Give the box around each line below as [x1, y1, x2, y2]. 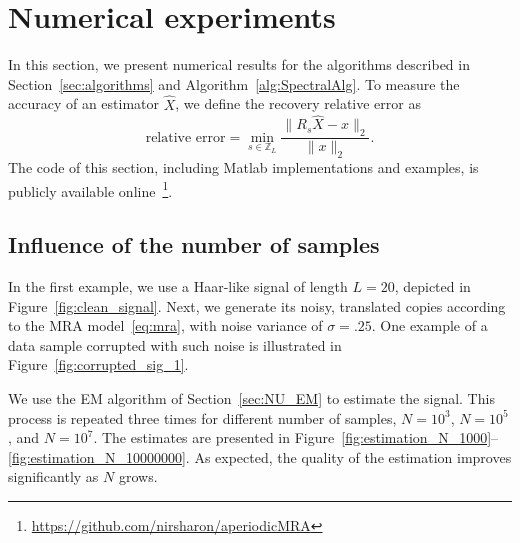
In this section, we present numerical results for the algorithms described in [8, 54, 470, 75]
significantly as [8, 466, 99, 487]
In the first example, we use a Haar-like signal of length [8, 276, 348, 297]
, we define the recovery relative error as [175, 93, 421, 114]
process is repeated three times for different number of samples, [8, 407, 397, 428]
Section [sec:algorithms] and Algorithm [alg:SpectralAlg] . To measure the [8, 73, 460, 94]
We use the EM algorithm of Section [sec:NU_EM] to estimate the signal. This [8, 387, 495, 408]
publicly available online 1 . [8, 177, 173, 201]
